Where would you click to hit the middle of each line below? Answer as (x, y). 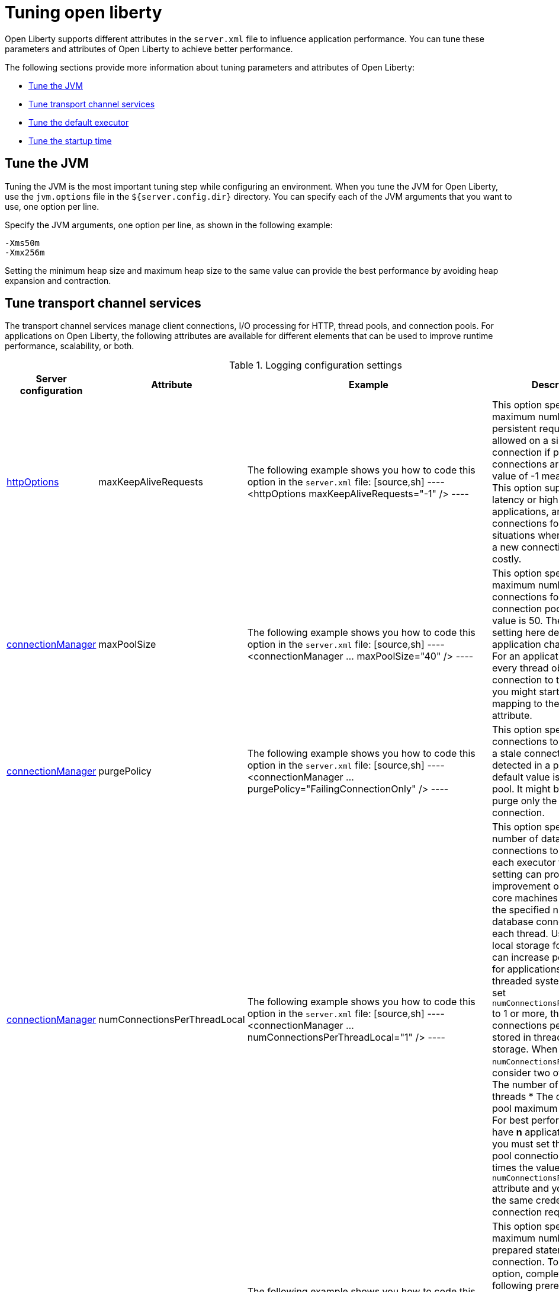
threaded (512, 981)
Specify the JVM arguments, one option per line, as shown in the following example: (169, 225)
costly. (507, 559)
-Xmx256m (25, 252)
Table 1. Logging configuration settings (315, 365)
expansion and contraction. (58, 280)
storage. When (525, 1049)
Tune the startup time (70, 140)
